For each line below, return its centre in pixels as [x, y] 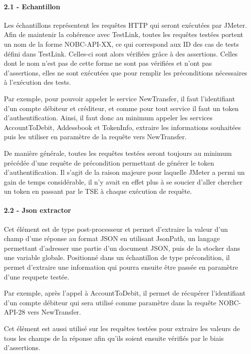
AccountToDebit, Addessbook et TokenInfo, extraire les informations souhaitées [123, 127]
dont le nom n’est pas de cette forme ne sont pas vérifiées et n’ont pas [108, 63]
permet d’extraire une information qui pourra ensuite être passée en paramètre [121, 267]
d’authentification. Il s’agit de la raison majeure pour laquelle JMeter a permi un [125, 172]
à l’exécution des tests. [38, 82]
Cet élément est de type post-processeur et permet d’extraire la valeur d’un [116, 229]
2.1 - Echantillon [32, 6]
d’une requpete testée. [37, 276]
